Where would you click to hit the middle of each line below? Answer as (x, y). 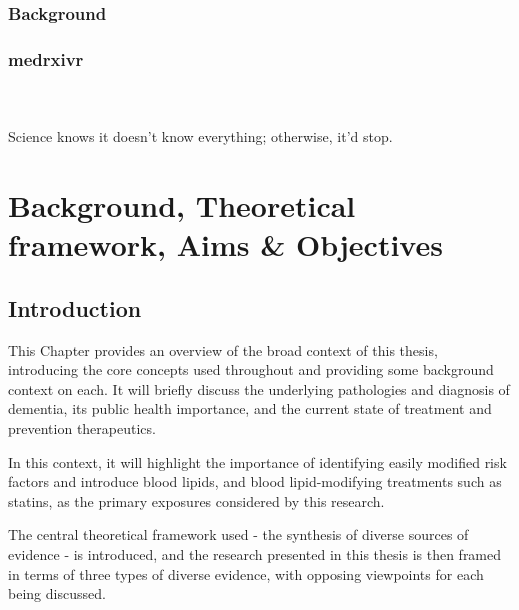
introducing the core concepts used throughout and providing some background (251, 369)
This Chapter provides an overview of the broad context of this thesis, (223, 349)
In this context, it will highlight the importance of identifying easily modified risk (257, 461)
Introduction (75, 307)
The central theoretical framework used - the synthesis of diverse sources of (238, 534)
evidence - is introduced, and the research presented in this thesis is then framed (255, 553)
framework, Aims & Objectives (225, 244)
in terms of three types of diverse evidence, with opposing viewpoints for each (246, 573)
